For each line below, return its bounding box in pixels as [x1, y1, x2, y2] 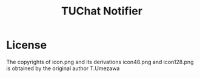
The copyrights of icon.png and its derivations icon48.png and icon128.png [6, 58, 194, 65]
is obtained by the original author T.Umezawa [6, 65, 120, 72]
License [6, 38, 47, 52]
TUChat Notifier [61, 4, 142, 18]
